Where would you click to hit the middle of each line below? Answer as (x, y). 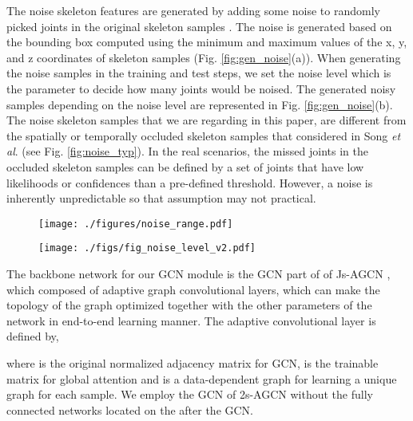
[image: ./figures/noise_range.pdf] (136, 224)
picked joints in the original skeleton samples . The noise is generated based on (199, 26)
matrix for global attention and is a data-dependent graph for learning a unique (202, 378)
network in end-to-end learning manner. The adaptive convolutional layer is (191, 320)
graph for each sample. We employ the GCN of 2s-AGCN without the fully (190, 394)
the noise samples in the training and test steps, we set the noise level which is (199, 73)
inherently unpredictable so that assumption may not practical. (161, 198)
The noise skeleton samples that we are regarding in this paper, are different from (206, 120)
